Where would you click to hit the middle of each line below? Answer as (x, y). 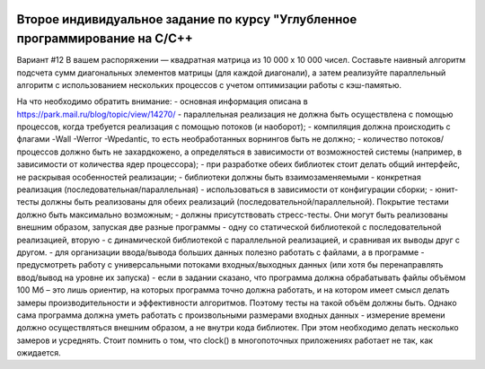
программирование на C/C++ (105, 39)
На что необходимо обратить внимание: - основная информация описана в (163, 101)
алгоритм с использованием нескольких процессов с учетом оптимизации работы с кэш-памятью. (209, 84)
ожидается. (39, 353)
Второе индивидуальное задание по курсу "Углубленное (187, 19)
